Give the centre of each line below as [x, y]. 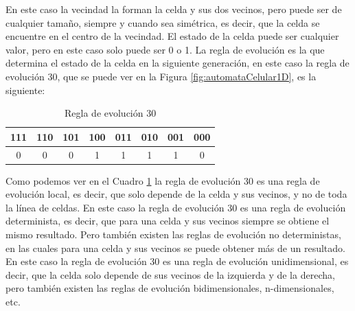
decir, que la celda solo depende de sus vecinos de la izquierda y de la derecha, [170, 274]
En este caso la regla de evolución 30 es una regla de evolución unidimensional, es [177, 261]
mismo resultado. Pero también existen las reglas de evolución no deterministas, [173, 234]
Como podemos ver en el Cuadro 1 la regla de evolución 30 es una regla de [163, 180]
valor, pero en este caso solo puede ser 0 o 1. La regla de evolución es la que [165, 49]
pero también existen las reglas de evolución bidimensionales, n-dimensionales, [170, 288]
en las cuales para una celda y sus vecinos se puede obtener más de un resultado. [175, 247]
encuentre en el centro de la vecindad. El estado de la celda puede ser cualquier [172, 36]
